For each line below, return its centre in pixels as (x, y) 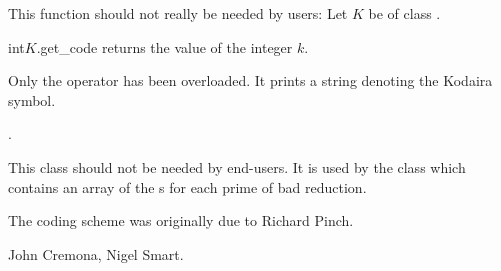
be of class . (404, 13)
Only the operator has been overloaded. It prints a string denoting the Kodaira (250, 80)
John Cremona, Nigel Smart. (96, 253)
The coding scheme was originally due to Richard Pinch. (181, 220)
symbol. (32, 99)
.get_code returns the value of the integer (164, 46)
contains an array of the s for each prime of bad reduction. (187, 186)
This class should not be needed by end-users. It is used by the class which (237, 166)
